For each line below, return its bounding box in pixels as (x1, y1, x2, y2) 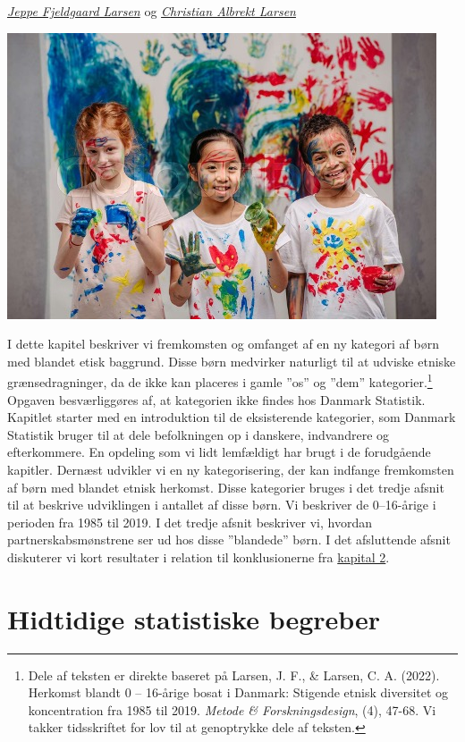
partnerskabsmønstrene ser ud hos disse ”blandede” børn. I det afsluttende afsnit (7, 530, 451, 549)
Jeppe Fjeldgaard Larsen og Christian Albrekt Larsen (7, 2, 296, 20)
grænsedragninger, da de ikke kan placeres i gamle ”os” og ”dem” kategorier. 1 (7, 370, 433, 392)
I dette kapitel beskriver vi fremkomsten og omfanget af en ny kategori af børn (7, 334, 439, 353)
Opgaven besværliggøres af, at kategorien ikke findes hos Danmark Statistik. (7, 390, 426, 409)
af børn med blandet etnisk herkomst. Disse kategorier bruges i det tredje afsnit (7, 477, 444, 496)
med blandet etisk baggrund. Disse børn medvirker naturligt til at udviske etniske (7, 351, 456, 370)
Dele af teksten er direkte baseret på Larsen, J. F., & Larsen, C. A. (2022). (28, 665, 440, 684)
